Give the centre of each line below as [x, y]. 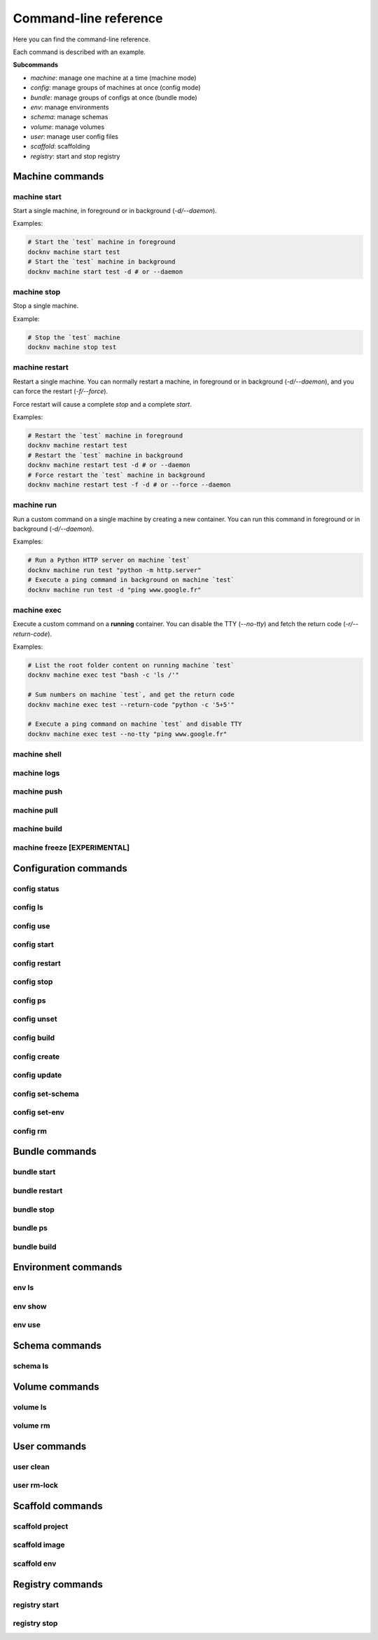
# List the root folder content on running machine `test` [131, 665]
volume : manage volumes [68, 127]
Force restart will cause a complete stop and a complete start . [102, 404]
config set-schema [46, 1094]
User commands [50, 1446]
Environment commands [68, 1267]
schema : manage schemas [69, 117]
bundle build [35, 1247]
